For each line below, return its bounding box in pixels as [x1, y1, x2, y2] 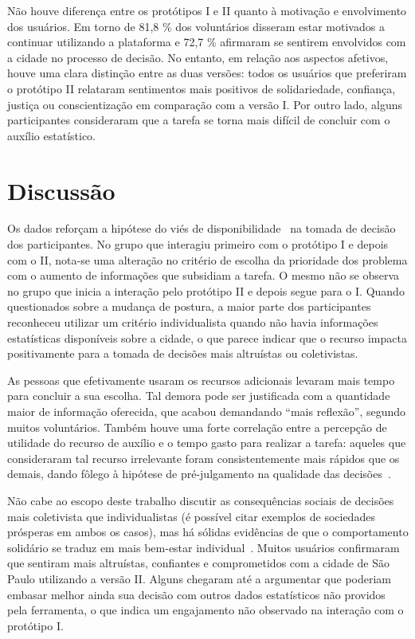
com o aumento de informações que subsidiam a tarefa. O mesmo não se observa [7, 267, 400, 284]
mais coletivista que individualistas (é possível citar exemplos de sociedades [7, 508, 375, 524]
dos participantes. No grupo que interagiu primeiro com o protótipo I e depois [7, 236, 389, 253]
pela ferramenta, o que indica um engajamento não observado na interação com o [7, 602, 404, 618]
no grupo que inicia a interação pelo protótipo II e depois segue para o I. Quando [7, 282, 405, 299]
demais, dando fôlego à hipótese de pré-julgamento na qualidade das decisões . [7, 465, 391, 482]
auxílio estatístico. [7, 127, 96, 143]
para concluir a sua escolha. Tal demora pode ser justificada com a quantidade [7, 387, 390, 404]
